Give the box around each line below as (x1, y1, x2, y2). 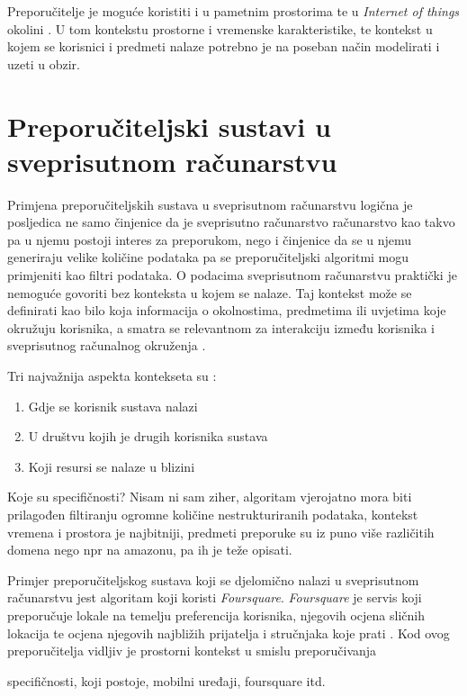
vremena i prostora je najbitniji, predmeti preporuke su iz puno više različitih (7, 522, 435, 541)
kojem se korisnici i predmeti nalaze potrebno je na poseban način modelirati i (7, 37, 440, 56)
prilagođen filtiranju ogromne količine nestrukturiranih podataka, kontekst (7, 505, 418, 523)
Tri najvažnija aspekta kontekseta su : (7, 366, 217, 385)
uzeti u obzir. (7, 54, 80, 73)
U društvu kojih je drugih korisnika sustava (28, 427, 268, 446)
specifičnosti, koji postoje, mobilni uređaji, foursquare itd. (7, 671, 326, 690)
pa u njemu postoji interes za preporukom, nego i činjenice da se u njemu (7, 230, 412, 249)
